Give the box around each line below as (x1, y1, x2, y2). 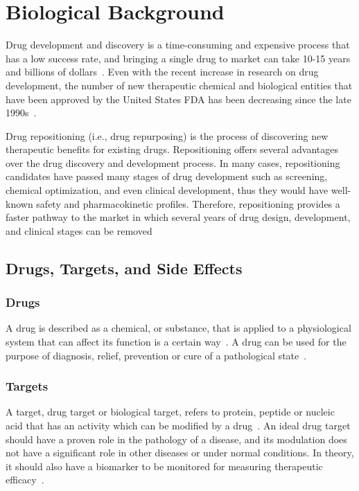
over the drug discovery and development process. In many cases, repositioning (6, 155, 340, 170)
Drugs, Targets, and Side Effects (6, 257, 243, 278)
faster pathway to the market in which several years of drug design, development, (6, 210, 351, 224)
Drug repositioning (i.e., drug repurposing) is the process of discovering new (6, 128, 329, 143)
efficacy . (6, 472, 44, 487)
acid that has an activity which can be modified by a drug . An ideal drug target (6, 418, 351, 433)
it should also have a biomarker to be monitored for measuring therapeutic (6, 458, 323, 473)
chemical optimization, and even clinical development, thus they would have (6, 183, 329, 197)
